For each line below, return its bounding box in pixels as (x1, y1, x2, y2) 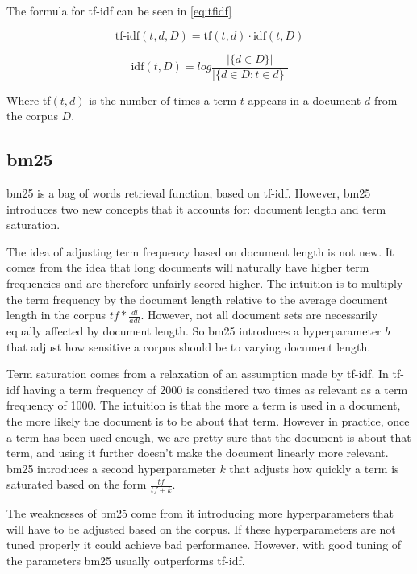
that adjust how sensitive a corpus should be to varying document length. (6, 338, 371, 355)
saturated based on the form (6, 476, 147, 493)
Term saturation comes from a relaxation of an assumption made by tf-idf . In (6, 365, 389, 382)
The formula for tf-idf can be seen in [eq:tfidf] (6, 2, 232, 19)
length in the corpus (6, 306, 106, 323)
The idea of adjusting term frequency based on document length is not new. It (6, 243, 394, 260)
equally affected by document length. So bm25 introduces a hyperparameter (6, 322, 382, 339)
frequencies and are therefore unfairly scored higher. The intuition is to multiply (6, 275, 403, 292)
